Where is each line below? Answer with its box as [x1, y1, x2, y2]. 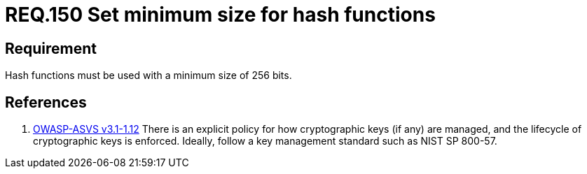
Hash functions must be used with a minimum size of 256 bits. [5, 69, 292, 82]
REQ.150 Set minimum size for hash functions [5, 3, 436, 27]
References [5, 93, 87, 111]
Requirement [5, 39, 97, 57]
